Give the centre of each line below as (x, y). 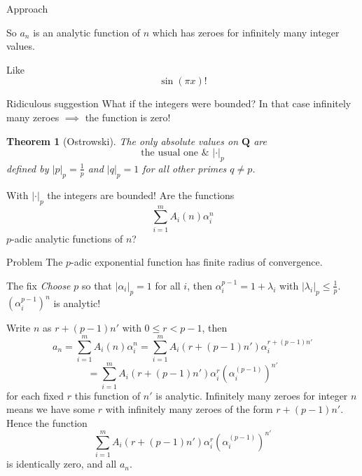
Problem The (35, 262)
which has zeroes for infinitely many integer (246, 32)
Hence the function (47, 422)
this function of (107, 395)
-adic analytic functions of (67, 238)
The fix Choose (39, 285)
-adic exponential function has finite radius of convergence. (197, 262)
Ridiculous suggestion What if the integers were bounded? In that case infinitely (179, 103)
